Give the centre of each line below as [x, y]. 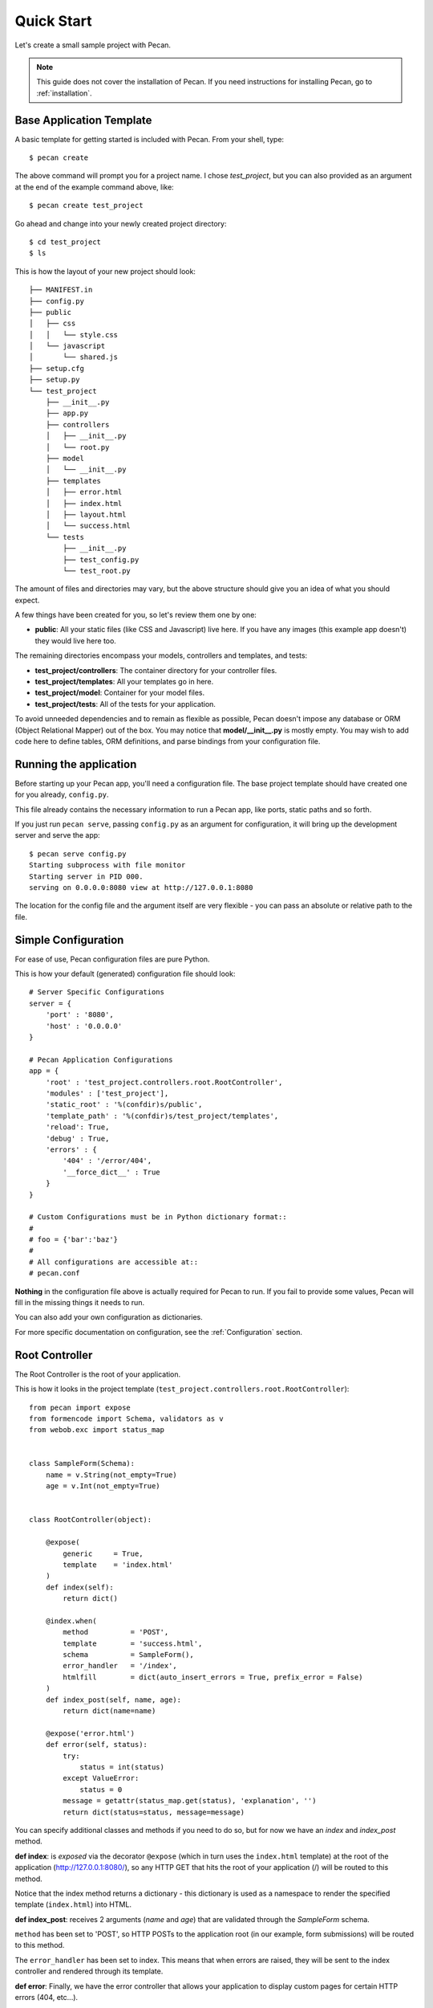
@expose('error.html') [90, 1733]
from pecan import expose [80, 1407]
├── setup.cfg [57, 368]
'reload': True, [77, 1127]
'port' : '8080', [79, 1015]
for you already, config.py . [62, 794]
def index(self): [79, 1587]
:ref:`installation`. [64, 93]
